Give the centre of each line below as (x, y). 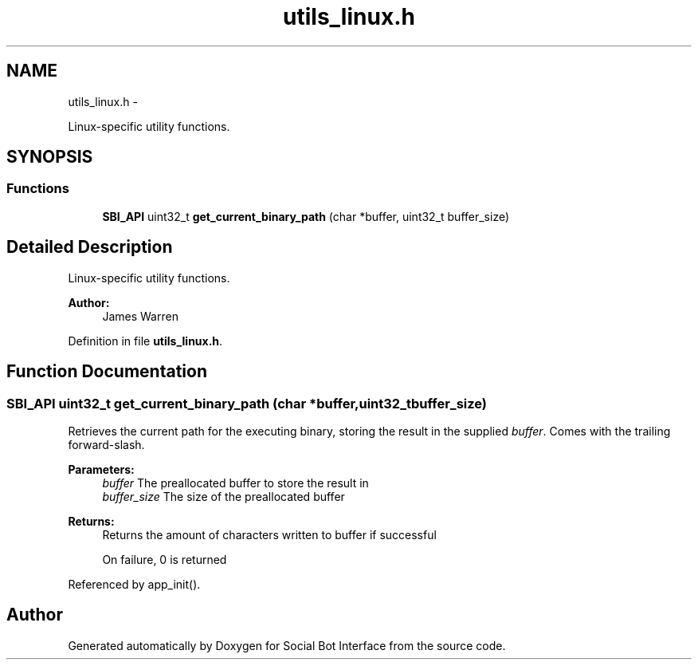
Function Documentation (107, 372)
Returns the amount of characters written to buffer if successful (269, 534)
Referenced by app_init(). (134, 584)
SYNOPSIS (50, 157)
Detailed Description (90, 247)
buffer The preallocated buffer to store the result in (235, 483)
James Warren (140, 316)
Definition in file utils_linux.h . (145, 341)
